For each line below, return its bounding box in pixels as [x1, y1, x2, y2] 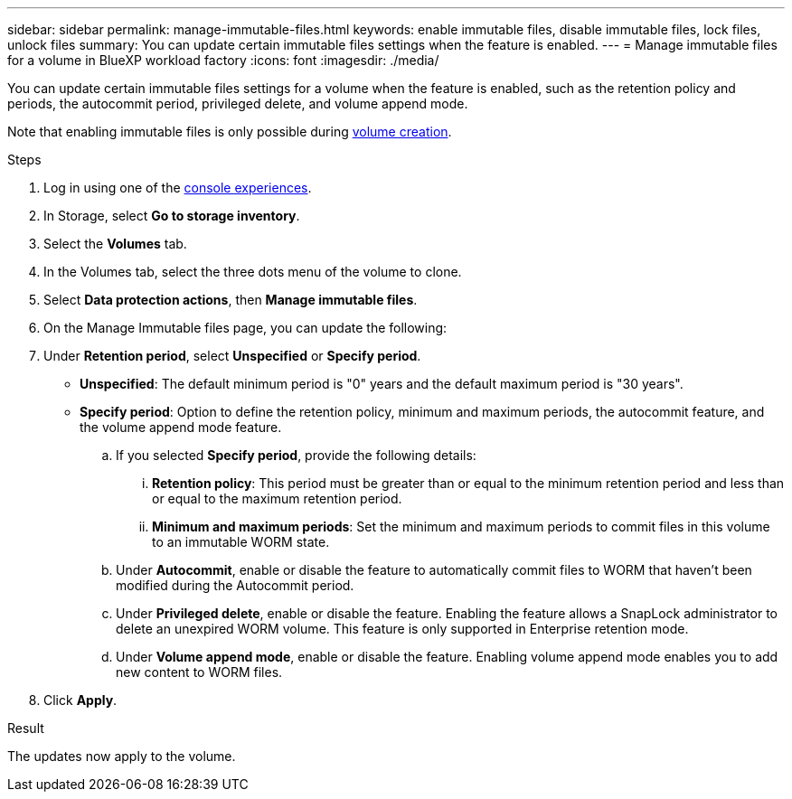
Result [7, 720, 44, 736]
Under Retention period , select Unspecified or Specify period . [43, 348, 421, 363]
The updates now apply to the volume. [7, 748, 236, 764]
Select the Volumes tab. [43, 236, 187, 251]
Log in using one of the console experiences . [43, 180, 312, 195]
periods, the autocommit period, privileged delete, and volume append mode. [7, 96, 468, 111]
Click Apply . [43, 692, 118, 708]
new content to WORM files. [116, 664, 283, 680]
